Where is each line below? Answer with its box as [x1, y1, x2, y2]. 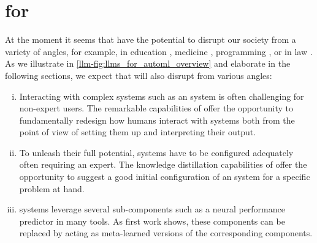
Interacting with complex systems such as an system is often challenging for [19, 89, 304, 102]
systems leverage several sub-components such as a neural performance [19, 203, 285, 215]
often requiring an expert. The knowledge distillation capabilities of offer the [19, 158, 307, 171]
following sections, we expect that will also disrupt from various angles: [5, 69, 272, 81]
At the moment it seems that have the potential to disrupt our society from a [5, 33, 296, 46]
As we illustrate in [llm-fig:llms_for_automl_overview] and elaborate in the [5, 57, 291, 70]
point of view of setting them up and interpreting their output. [19, 125, 256, 138]
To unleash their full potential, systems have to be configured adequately [19, 146, 294, 159]
